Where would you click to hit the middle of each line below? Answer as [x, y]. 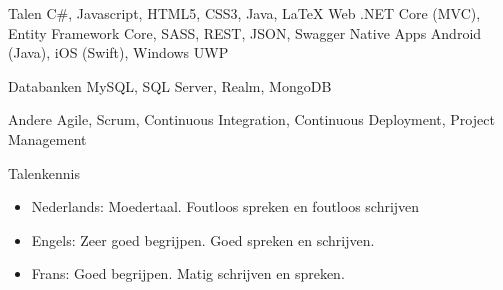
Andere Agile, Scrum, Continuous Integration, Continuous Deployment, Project [251, 119]
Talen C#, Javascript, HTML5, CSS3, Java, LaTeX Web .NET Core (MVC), [244, 13]
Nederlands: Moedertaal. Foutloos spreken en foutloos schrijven [225, 206]
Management [47, 138]
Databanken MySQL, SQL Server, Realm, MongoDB [170, 85]
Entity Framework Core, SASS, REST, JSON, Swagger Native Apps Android [245, 32]
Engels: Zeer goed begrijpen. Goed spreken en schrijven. [203, 239]
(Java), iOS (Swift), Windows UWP [118, 52]
